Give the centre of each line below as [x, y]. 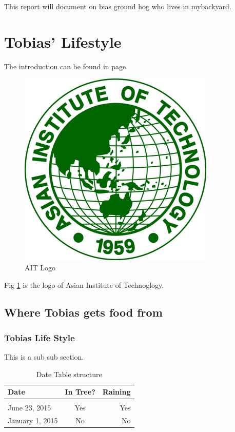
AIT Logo [40, 267]
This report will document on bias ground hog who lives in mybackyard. [118, 6]
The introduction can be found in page [65, 66]
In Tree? [80, 392]
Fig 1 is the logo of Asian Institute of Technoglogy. [84, 284]
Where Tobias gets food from [83, 312]
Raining [116, 392]
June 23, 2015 [30, 408]
